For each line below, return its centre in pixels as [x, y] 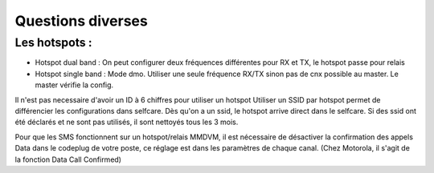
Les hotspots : [53, 42]
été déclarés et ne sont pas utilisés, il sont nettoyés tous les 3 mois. [127, 122]
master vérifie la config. [74, 85]
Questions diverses [81, 21]
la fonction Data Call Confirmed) [68, 159]
